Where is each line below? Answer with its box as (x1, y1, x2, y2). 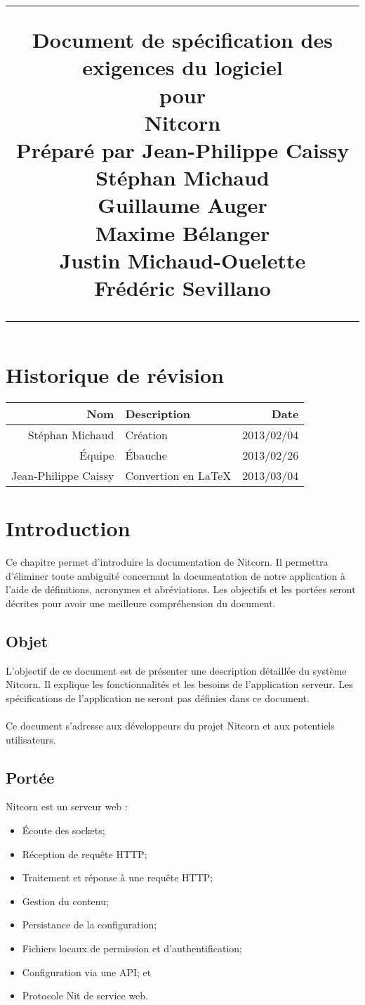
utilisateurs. (6, 732, 56, 746)
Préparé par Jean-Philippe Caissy (15, 135, 350, 164)
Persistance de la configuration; (22, 917, 157, 932)
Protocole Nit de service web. (22, 988, 149, 1003)
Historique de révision (6, 361, 224, 389)
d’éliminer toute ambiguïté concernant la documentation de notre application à (6, 568, 345, 583)
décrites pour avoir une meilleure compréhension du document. (6, 595, 276, 610)
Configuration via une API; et (22, 964, 152, 979)
